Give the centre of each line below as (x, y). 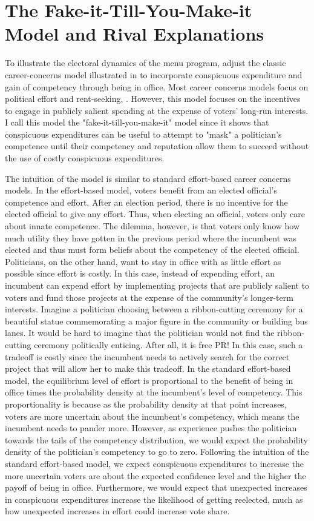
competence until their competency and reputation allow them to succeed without (157, 146)
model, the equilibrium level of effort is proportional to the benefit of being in (149, 380)
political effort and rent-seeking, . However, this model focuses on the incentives (153, 99)
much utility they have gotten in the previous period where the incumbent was (151, 237)
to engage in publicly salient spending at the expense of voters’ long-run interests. (157, 110)
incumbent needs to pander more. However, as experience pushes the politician (151, 428)
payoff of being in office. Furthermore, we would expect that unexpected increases (156, 487)
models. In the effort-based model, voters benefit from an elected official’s (141, 190)
